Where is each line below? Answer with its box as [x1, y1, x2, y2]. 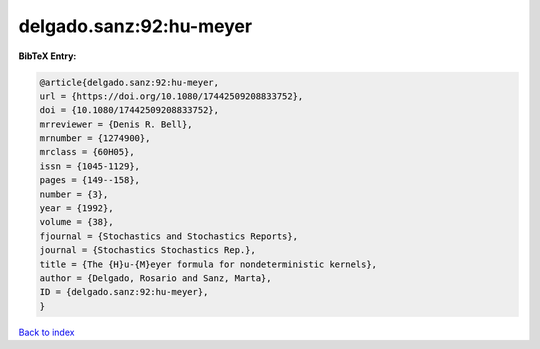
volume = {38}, [39, 216, 114, 228]
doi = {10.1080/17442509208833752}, [39, 105, 220, 116]
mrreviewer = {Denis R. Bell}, [39, 118, 194, 130]
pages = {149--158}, [39, 175, 140, 186]
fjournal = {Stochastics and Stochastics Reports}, [39, 230, 299, 242]
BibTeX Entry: [18, 50, 77, 62]
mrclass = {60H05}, [39, 146, 135, 158]
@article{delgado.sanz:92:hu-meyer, [39, 76, 220, 88]
